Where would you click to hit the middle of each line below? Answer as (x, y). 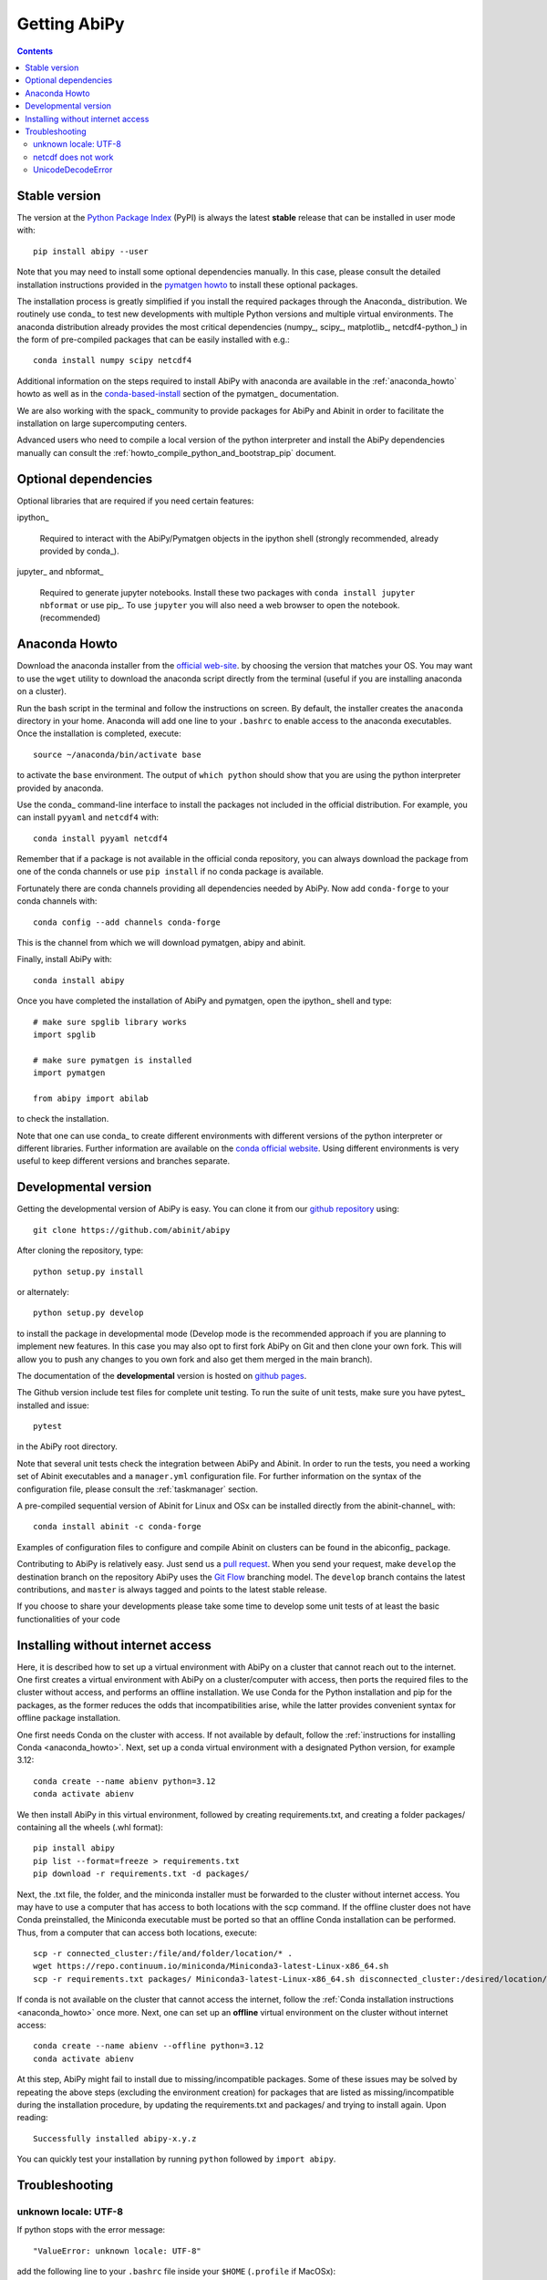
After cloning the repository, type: (80, 1250)
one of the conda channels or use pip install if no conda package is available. (170, 872)
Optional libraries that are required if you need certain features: (135, 501)
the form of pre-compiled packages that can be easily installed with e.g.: (154, 340)
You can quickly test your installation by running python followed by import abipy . (176, 2159)
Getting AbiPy (71, 24)
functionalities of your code (68, 1619)
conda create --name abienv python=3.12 (124, 1781)
